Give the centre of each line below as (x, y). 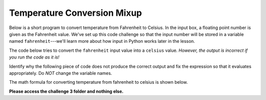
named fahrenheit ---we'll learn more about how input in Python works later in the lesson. (102, 41)
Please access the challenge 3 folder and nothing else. (66, 91)
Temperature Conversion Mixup (76, 13)
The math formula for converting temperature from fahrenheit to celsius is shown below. (99, 82)
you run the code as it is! (34, 57)
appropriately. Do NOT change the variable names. (61, 73)
